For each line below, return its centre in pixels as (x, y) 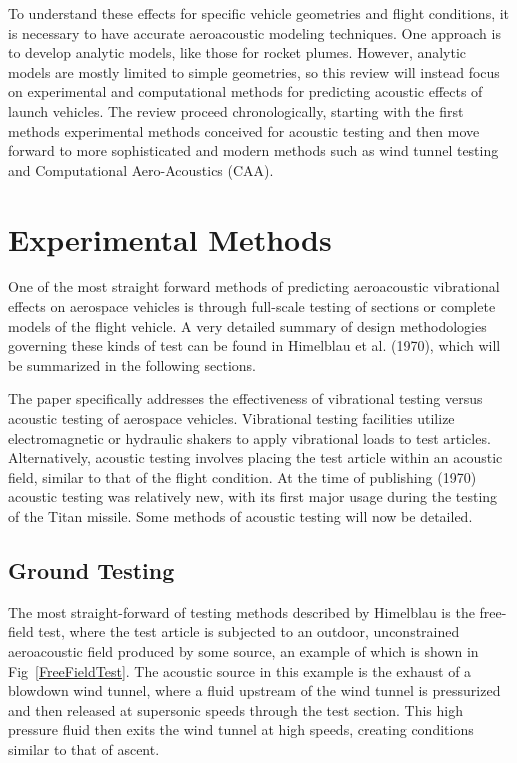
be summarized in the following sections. (132, 364)
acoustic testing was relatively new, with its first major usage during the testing (253, 496)
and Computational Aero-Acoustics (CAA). (141, 169)
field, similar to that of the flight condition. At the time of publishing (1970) (242, 476)
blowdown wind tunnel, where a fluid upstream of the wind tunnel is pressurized (254, 690)
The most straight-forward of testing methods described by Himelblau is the (241, 611)
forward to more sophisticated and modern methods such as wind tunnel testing (253, 150)
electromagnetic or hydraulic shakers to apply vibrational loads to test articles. (249, 437)
